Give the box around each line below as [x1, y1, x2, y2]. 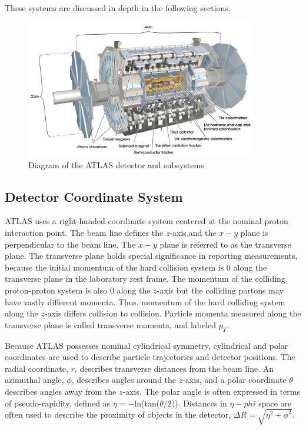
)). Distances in [171, 396, 227, 409]
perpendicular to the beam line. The [5, 238, 136, 250]
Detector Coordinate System [5, 187, 183, 205]
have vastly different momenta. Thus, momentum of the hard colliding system [5, 295, 285, 308]
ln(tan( [134, 396, 160, 409]
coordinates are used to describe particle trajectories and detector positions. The [5, 351, 295, 363]
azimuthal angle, [5, 374, 64, 386]
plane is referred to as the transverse [159, 238, 291, 250]
